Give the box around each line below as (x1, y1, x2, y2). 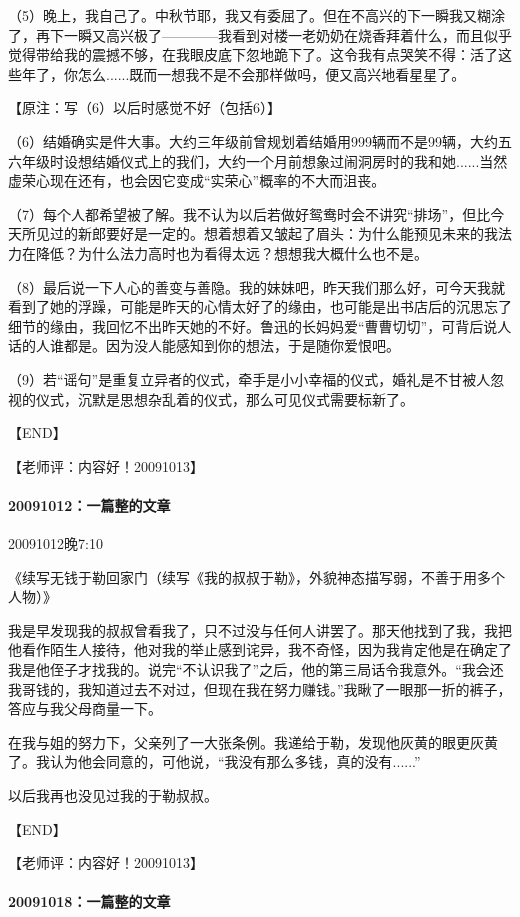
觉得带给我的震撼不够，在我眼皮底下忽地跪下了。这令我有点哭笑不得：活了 (8, 44, 498, 65)
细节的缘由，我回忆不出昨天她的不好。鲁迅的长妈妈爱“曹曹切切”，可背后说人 (8, 315, 512, 336)
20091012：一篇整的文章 (8, 494, 171, 515)
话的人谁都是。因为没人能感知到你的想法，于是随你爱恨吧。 (8, 335, 400, 356)
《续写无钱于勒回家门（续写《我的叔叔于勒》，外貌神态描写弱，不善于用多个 (8, 566, 505, 587)
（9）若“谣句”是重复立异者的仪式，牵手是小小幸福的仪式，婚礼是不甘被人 (8, 368, 491, 389)
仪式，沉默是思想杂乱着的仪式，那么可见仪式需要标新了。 (35, 388, 414, 409)
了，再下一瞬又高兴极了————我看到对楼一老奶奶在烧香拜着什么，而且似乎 (8, 24, 512, 45)
